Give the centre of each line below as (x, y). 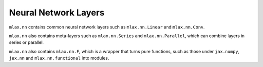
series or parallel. (26, 42)
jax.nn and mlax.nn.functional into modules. (59, 58)
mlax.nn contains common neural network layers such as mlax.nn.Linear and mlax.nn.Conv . (107, 27)
